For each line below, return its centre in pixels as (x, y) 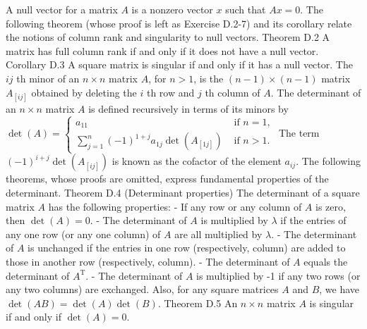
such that (246, 9)
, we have (339, 289)
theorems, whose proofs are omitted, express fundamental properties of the (167, 179)
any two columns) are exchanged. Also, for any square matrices (142, 289)
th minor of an (48, 78)
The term (299, 133)
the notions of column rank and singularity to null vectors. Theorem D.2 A (168, 37)
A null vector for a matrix (62, 9)
